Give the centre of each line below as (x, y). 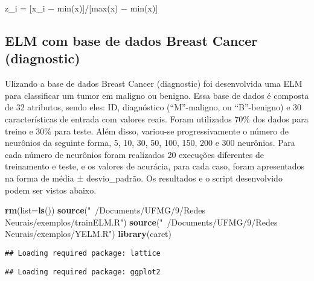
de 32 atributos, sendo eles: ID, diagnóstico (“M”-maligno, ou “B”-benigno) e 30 (153, 107)
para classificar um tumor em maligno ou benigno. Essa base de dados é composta (157, 95)
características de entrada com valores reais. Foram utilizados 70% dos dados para (157, 118)
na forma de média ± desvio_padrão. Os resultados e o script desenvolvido (144, 178)
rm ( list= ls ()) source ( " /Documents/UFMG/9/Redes (105, 210)
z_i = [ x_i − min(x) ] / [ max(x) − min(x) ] (82, 8)
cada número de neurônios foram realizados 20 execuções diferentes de (135, 154)
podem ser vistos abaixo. (51, 190)
